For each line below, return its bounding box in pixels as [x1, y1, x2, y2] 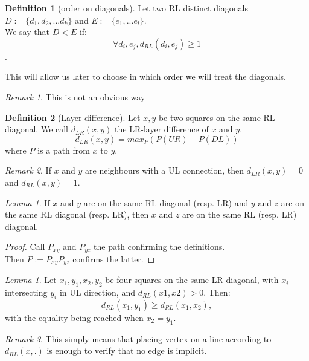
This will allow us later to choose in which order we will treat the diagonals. [5, 70, 286, 83]
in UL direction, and [59, 286, 135, 299]
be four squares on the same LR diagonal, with [105, 273, 279, 286]
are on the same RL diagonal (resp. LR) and [83, 196, 249, 209]
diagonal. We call [5, 123, 69, 135]
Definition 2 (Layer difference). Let [5, 111, 141, 123]
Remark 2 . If [5, 164, 51, 177]
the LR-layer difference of [115, 123, 209, 135]
